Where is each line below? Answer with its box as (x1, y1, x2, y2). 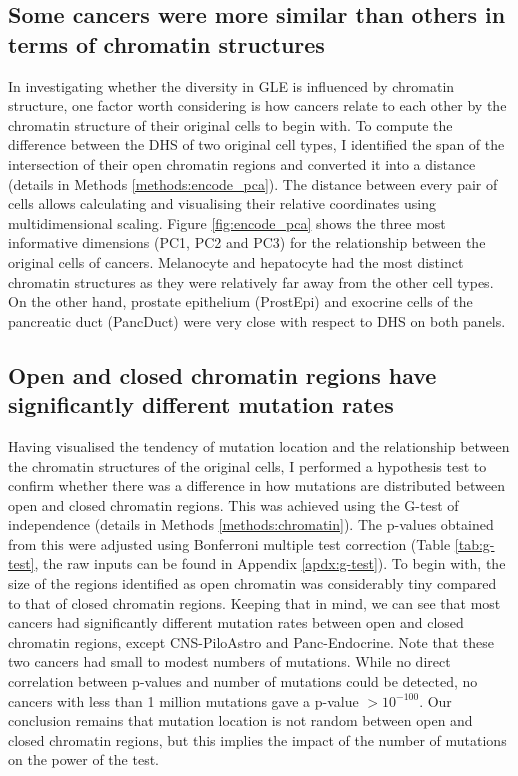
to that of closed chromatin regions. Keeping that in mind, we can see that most (8, 592, 501, 613)
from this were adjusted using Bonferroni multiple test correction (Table (8, 533, 451, 554)
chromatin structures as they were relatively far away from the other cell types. (8, 271, 494, 292)
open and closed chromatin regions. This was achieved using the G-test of (8, 494, 459, 515)
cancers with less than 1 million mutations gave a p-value (8, 690, 359, 711)
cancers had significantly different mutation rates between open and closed (8, 612, 464, 633)
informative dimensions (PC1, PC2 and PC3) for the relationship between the (8, 232, 486, 253)
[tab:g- (454, 533, 495, 554)
